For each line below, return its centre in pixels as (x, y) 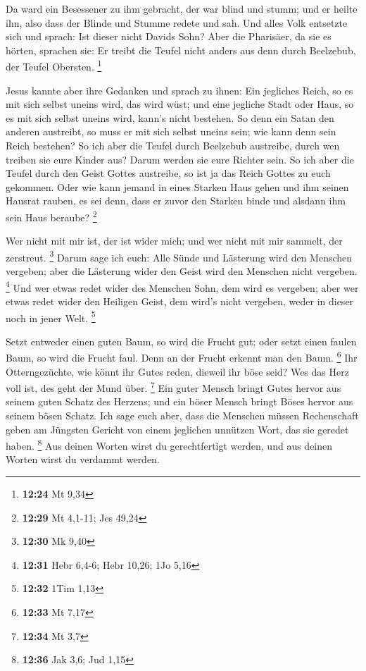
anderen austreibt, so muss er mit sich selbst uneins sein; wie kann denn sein (171, 131)
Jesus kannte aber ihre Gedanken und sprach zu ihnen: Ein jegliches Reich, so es (179, 90)
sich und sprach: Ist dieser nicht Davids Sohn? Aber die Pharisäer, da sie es (169, 36)
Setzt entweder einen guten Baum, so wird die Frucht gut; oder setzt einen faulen (181, 341)
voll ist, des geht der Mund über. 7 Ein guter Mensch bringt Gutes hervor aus (173, 387)
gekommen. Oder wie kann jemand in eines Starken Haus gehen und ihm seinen (177, 186)
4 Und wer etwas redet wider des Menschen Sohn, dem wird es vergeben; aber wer (182, 286)
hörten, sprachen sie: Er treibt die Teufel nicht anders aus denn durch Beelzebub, (181, 50)
